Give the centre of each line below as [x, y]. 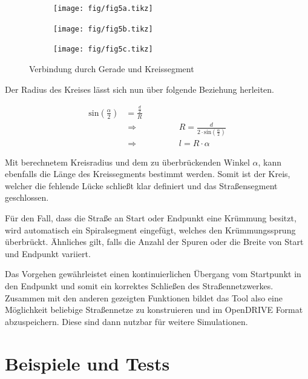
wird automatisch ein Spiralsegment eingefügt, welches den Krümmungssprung [150, 230]
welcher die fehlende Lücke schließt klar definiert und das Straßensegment [141, 185]
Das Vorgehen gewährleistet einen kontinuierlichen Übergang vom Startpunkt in [153, 274]
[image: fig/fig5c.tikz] [103, 49]
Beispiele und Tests [87, 363]
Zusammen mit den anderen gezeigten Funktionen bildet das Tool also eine [144, 297]
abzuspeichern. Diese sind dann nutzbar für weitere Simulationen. [126, 321]
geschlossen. [27, 197]
